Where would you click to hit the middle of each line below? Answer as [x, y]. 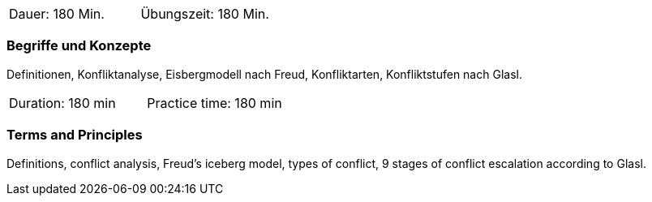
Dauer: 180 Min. [57, 14]
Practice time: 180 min [214, 103]
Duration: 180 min [62, 103]
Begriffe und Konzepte [79, 46]
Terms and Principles [75, 135]
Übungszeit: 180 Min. [205, 14]
